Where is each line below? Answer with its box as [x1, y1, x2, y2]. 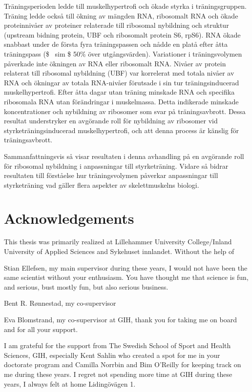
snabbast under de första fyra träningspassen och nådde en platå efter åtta [4, 39, 228, 49]
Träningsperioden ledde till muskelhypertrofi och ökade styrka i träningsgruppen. [4, 1, 247, 11]
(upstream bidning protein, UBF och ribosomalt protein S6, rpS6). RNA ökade [4, 29, 241, 39]
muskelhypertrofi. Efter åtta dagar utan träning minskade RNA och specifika [4, 87, 235, 97]
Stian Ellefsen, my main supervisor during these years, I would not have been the [4, 262, 248, 273]
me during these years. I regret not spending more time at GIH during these [4, 369, 232, 379]
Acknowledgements [4, 208, 134, 228]
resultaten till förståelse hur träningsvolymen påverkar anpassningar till [4, 170, 218, 180]
